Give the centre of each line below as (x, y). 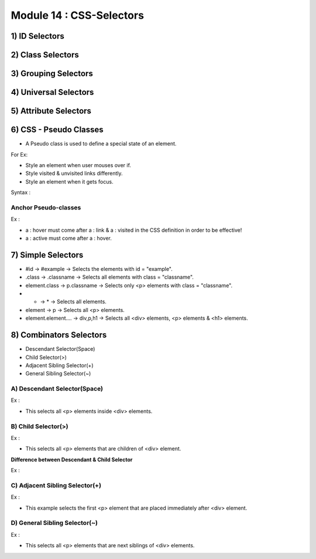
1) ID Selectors (37, 36)
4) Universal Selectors (52, 92)
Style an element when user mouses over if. (78, 165)
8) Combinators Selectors (59, 335)
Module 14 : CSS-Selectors (78, 15)
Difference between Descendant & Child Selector (72, 459)
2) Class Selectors (45, 55)
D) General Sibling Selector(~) (54, 523)
